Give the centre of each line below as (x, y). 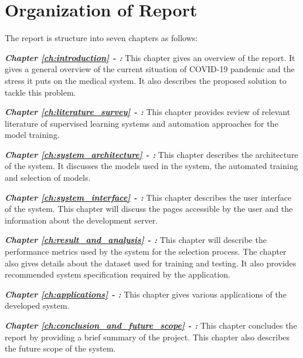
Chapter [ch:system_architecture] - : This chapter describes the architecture (151, 154)
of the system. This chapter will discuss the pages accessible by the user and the (149, 209)
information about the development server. (81, 220)
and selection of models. (48, 178)
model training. (32, 135)
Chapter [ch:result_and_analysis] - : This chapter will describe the (136, 240)
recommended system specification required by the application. (118, 274)
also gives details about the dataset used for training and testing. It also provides (151, 263)
